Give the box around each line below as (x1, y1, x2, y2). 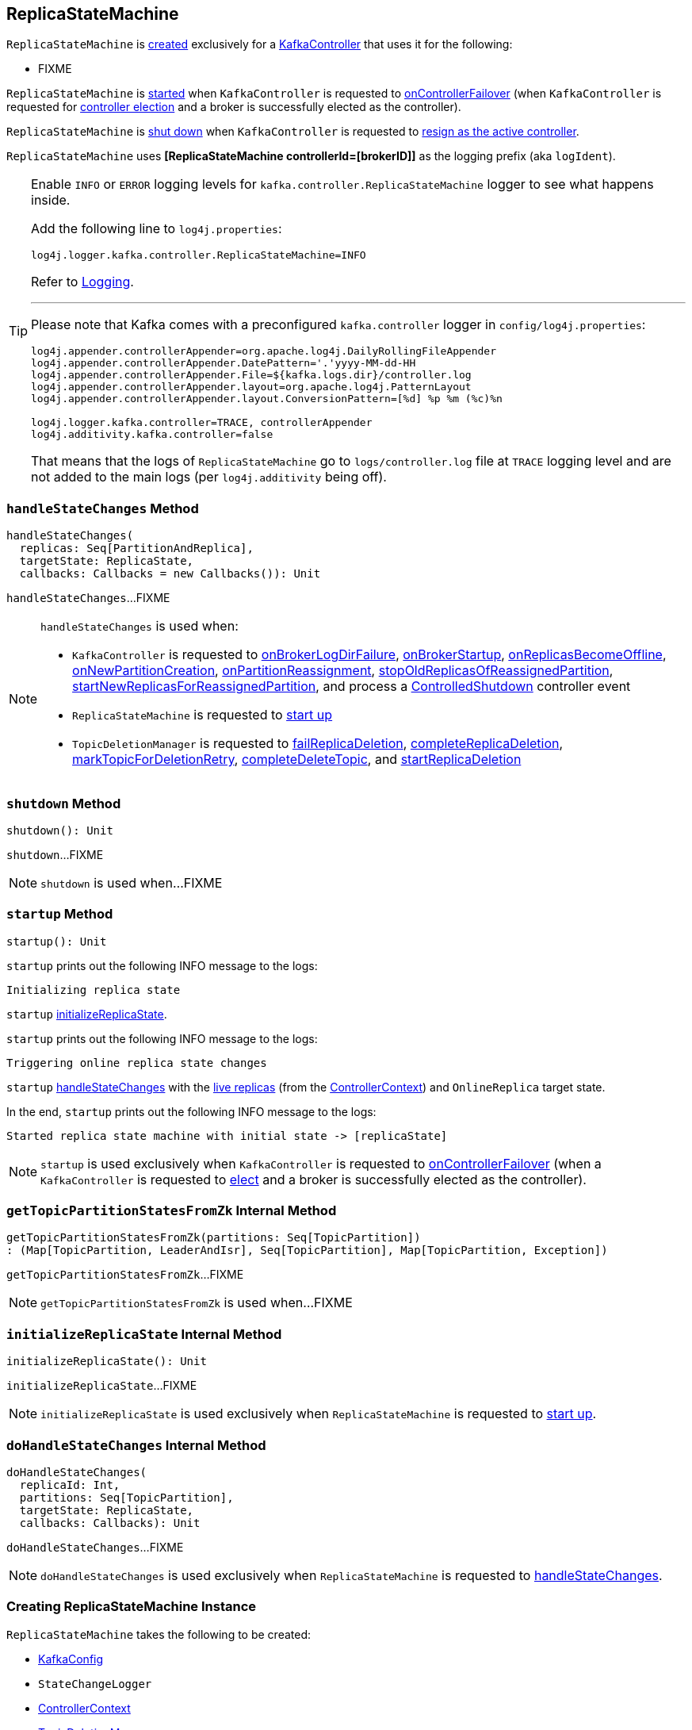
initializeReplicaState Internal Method (6, 1325, 282, 1342)
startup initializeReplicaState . (6, 1007, 167, 1021)
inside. (31, 192, 71, 209)
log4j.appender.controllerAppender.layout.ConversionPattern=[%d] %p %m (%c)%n (31, 393, 503, 405)
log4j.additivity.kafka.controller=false (31, 428, 273, 441)
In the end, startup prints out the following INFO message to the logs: (6, 1104, 377, 1118)
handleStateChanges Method (6, 500, 199, 516)
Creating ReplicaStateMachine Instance (6, 1598, 257, 1615)
